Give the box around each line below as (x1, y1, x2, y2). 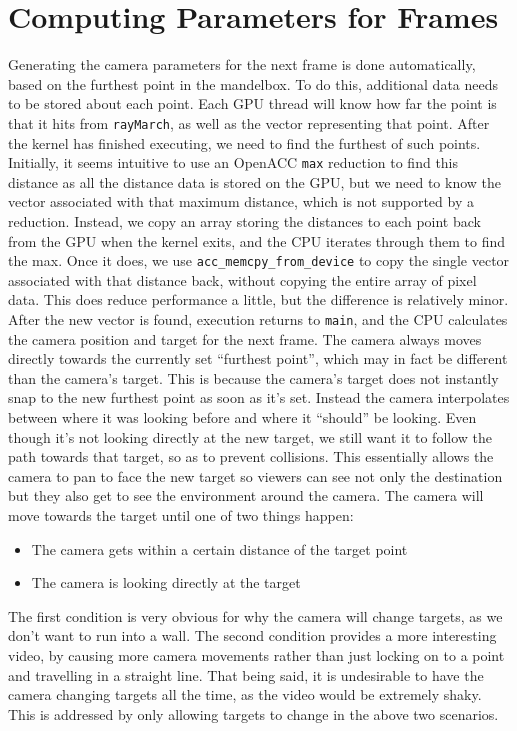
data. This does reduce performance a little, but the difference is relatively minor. (8, 289, 509, 310)
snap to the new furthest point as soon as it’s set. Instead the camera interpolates (8, 387, 510, 408)
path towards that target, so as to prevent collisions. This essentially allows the (8, 446, 494, 467)
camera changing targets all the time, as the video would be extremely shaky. (8, 684, 482, 705)
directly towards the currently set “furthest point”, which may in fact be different (8, 348, 508, 369)
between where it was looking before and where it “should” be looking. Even (8, 407, 477, 428)
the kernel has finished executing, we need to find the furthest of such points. (8, 132, 481, 153)
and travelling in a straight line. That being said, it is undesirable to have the (8, 664, 484, 685)
